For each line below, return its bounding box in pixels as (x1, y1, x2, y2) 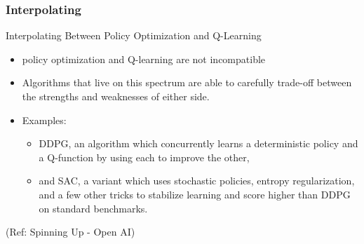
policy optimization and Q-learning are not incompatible (22, 51, 266, 66)
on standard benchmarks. (39, 201, 148, 215)
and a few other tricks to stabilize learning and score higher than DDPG (39, 187, 351, 201)
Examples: (22, 112, 67, 127)
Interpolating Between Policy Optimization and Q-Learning (6, 28, 262, 43)
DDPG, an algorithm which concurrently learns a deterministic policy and (39, 136, 358, 151)
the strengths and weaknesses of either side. (22, 89, 210, 103)
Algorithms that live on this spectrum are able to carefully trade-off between (22, 75, 352, 90)
